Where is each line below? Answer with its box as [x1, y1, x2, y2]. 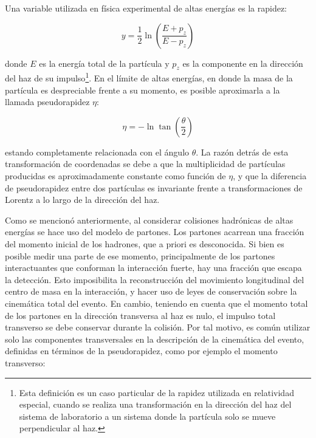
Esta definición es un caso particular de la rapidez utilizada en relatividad [19, 386, 294, 399]
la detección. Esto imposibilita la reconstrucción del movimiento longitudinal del [5, 273, 304, 286]
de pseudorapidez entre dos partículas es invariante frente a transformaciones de [5, 181, 303, 194]
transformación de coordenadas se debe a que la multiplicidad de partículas [5, 157, 286, 170]
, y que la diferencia [233, 169, 307, 182]
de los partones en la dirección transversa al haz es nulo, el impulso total [5, 309, 276, 321]
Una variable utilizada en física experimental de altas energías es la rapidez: [5, 2, 287, 14]
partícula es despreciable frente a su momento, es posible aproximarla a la [5, 83, 280, 96]
